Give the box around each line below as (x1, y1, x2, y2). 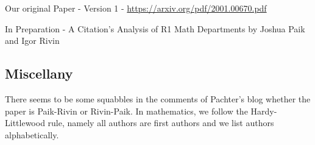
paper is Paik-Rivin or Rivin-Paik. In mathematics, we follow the (5, 104, 248, 117)
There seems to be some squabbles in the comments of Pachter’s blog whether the (5, 92, 311, 105)
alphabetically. (5, 128, 59, 141)
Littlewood (5, 116, 45, 129)
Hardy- (250, 104, 277, 117)
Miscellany (5, 64, 73, 83)
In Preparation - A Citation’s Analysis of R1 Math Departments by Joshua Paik (5, 22, 305, 35)
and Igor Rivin (5, 34, 60, 47)
